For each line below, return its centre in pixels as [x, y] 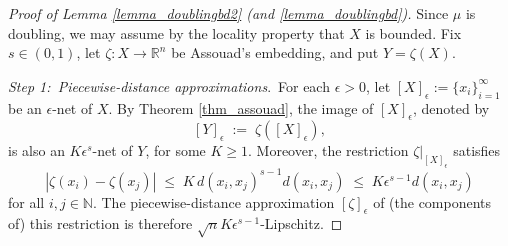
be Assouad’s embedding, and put [275, 52]
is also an [36, 150]
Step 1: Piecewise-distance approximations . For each [169, 85]
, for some [175, 150]
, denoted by [451, 107]
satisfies [477, 150]
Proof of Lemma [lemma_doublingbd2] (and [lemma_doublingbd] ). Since [228, 13]
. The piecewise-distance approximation [213, 201]
